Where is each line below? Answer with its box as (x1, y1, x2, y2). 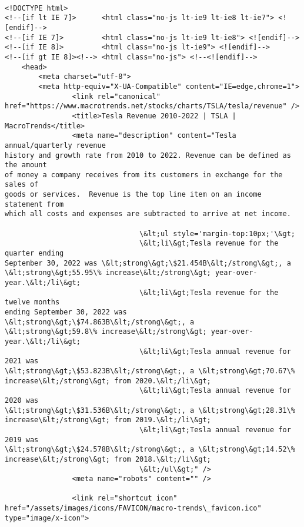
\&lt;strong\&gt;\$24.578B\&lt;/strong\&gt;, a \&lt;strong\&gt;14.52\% (5, 445, 295, 454)
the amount (5, 161, 47, 170)
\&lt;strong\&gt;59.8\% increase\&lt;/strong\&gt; (5, 327, 207, 336)
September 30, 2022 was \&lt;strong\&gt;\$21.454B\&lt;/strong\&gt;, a (5, 258, 291, 267)
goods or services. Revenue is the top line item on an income (5, 190, 262, 199)
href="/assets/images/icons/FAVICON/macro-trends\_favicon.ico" (5, 504, 262, 513)
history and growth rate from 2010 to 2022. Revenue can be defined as (5, 151, 291, 160)
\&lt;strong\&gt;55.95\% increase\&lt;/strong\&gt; (5, 269, 211, 277)
